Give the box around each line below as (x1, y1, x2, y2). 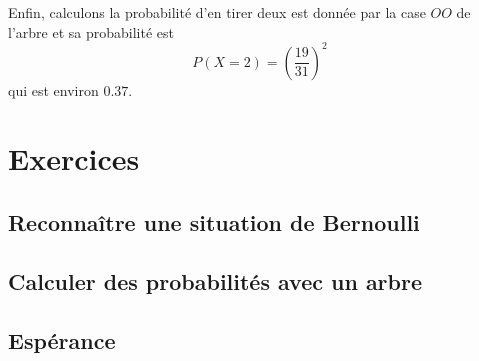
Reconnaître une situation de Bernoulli (8, 207, 420, 238)
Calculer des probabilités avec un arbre (8, 265, 423, 296)
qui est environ (8, 79, 99, 100)
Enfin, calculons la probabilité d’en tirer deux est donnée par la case (8, 2, 426, 22)
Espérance (8, 324, 116, 355)
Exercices (8, 138, 140, 179)
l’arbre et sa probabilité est (8, 21, 174, 42)
